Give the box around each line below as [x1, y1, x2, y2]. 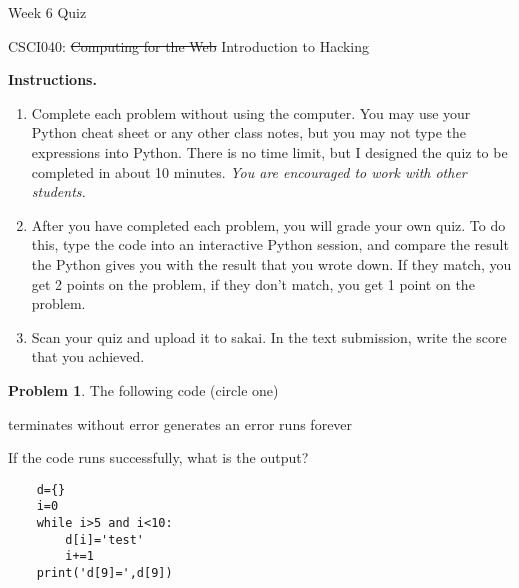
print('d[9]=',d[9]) [36, 565, 173, 580]
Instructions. [8, 69, 97, 90]
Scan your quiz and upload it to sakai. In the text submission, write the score [31, 326, 507, 347]
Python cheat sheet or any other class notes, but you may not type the [31, 122, 466, 143]
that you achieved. [31, 346, 145, 367]
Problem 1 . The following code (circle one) [8, 379, 279, 400]
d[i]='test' [65, 532, 145, 547]
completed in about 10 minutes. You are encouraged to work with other [31, 161, 467, 182]
